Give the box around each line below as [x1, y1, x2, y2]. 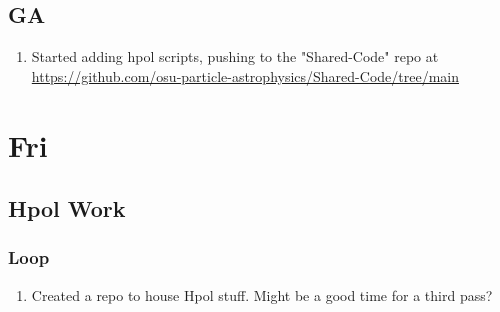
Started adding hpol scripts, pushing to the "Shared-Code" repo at [31, 46, 439, 67]
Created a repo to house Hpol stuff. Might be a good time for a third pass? [31, 284, 493, 305]
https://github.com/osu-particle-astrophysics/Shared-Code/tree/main [31, 65, 459, 86]
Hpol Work [8, 193, 126, 224]
